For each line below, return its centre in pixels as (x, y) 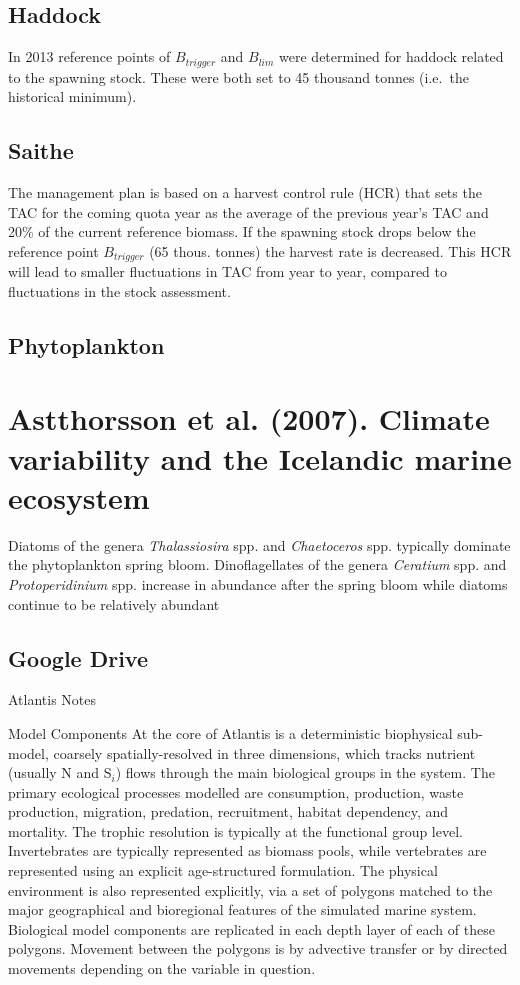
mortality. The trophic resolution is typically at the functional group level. (235, 830)
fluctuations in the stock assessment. (119, 290)
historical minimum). (72, 96)
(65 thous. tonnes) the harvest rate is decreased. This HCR (330, 250)
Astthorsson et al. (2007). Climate (249, 418)
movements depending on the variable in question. (162, 968)
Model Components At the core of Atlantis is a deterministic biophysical (230, 732)
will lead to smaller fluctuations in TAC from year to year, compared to (227, 271)
